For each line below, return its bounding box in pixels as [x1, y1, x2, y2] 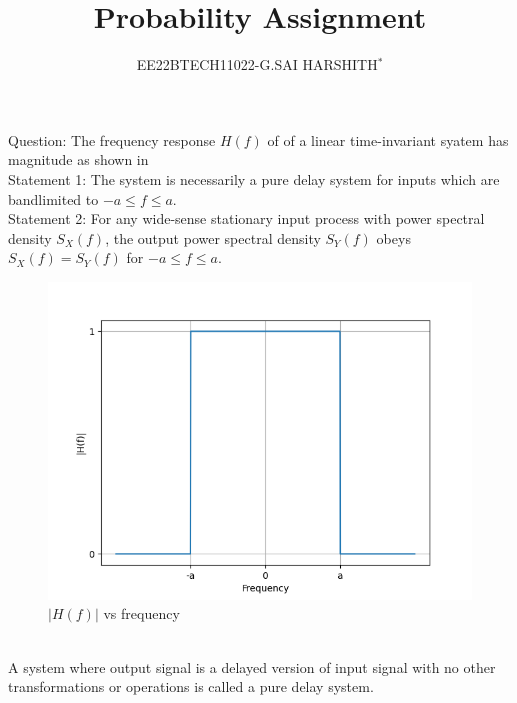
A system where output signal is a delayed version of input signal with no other [8, 656, 496, 677]
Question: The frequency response [8, 129, 216, 150]
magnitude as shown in [8, 149, 149, 170]
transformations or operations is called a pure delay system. [8, 676, 374, 697]
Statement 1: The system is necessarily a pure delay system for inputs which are [8, 168, 500, 189]
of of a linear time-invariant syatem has [267, 129, 509, 150]
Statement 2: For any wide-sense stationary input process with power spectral [8, 208, 485, 229]
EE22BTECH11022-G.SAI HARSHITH [136, 54, 378, 75]
